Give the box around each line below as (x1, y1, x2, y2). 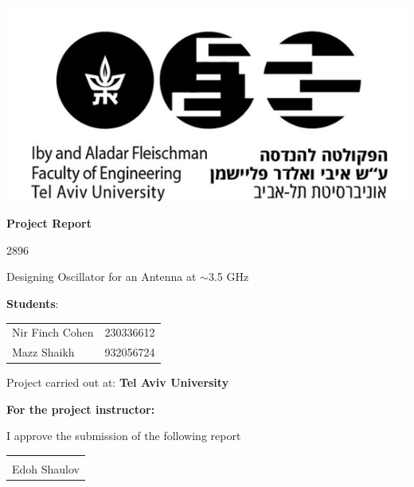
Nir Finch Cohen (12, 324, 94, 341)
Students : (6, 294, 59, 311)
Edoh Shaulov (12, 461, 80, 477)
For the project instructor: (6, 400, 155, 417)
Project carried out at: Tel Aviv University (6, 374, 229, 391)
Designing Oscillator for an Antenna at (6, 268, 197, 285)
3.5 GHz (208, 268, 249, 285)
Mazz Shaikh (12, 344, 75, 360)
